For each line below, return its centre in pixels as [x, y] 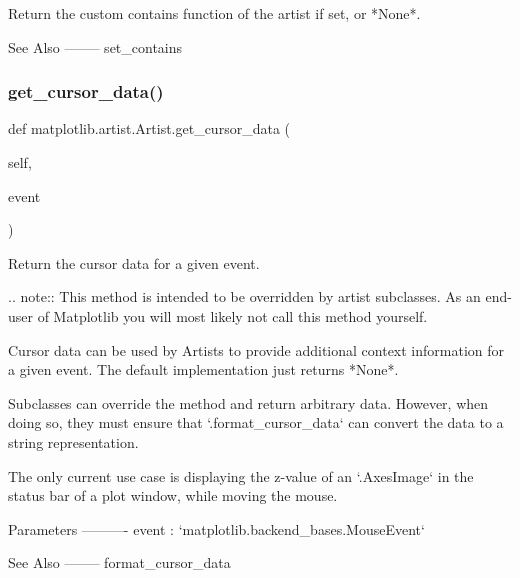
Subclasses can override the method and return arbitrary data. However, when [248, 402]
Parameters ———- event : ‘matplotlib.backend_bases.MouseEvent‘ [216, 528]
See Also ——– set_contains [95, 46]
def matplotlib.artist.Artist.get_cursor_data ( [149, 128]
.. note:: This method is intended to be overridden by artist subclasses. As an [244, 296]
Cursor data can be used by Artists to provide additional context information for [256, 349]
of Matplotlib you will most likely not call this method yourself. [232, 315]
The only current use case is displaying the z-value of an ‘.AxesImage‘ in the [241, 475]
